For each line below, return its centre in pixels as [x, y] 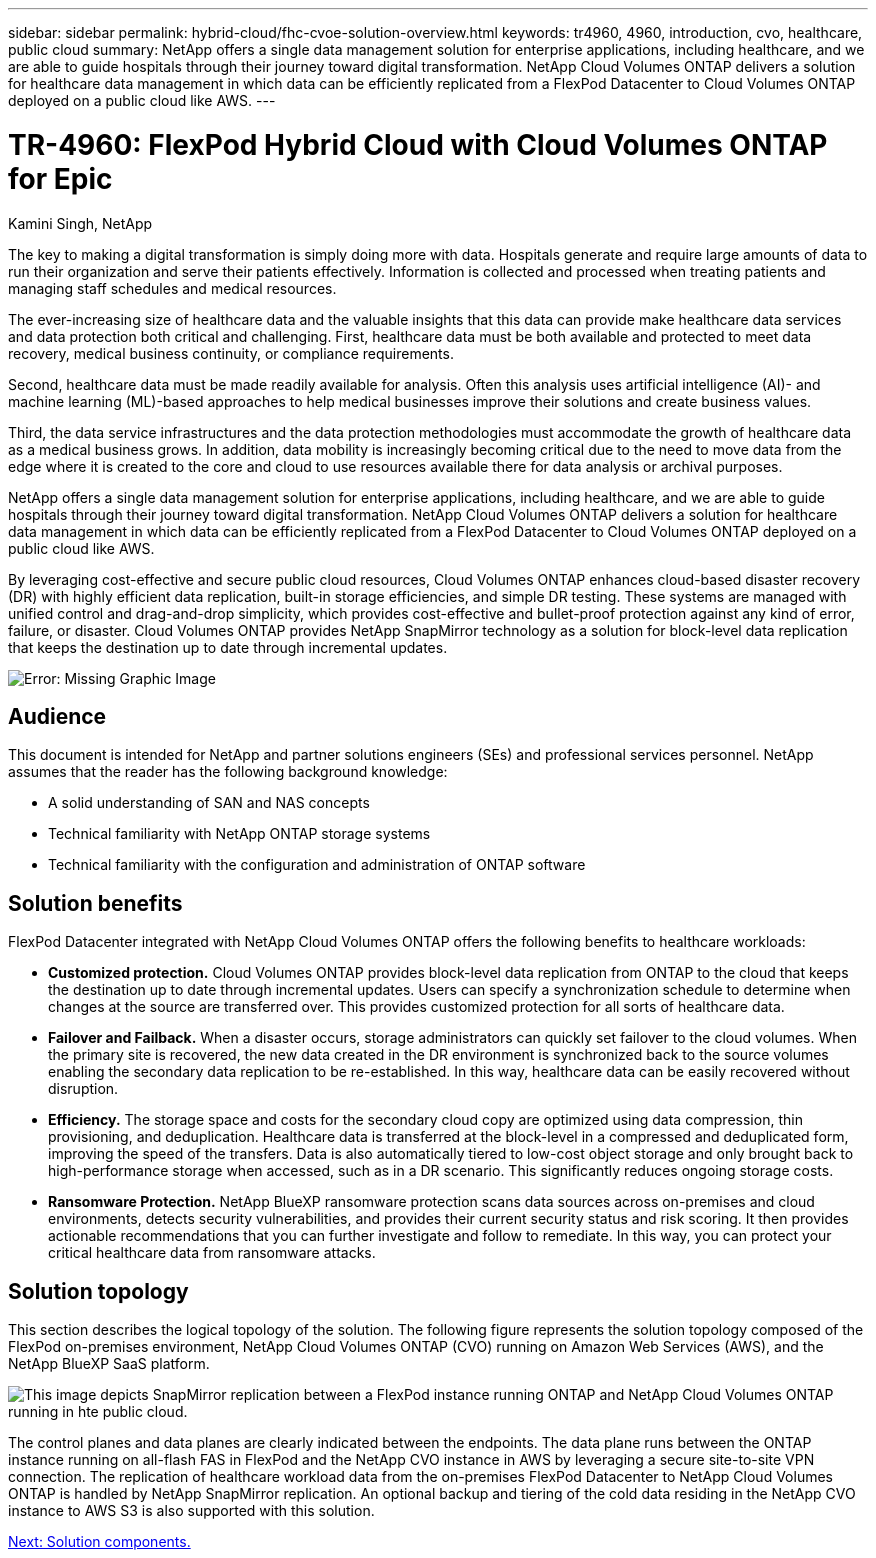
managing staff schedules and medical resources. [172, 288]
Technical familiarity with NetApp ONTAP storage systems [239, 834]
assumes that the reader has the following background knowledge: [228, 772]
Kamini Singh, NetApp [80, 223]
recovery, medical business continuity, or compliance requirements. [231, 353]
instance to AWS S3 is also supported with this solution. [191, 1511]
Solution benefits [95, 903]
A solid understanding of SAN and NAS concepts [209, 803]
